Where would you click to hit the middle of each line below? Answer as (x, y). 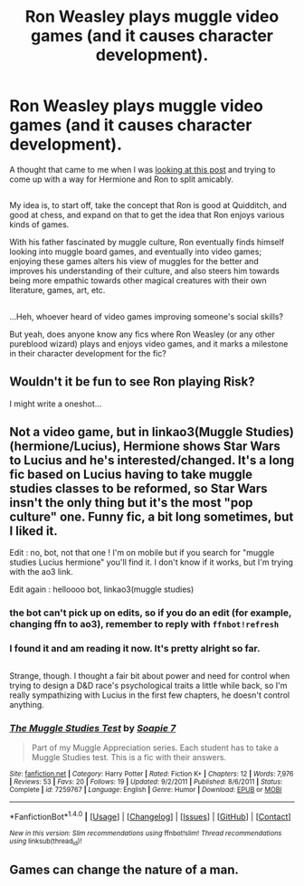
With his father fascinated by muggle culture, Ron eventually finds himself (147, 243)
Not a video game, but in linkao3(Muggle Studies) (152, 432)
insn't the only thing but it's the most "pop (131, 503)
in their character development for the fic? (88, 353)
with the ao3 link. (42, 572)
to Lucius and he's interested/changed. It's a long (152, 460)
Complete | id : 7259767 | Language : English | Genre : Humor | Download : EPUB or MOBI (146, 789)
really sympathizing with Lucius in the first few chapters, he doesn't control (150, 695)
